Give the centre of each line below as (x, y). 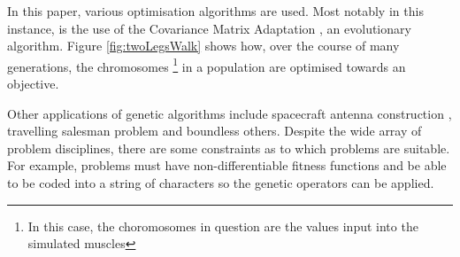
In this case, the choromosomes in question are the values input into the (223, 226)
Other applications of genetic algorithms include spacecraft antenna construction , (230, 113)
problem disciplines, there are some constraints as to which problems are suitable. (229, 148)
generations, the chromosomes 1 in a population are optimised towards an (207, 65)
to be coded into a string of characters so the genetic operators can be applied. (221, 183)
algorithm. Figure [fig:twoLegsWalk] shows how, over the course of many (203, 46)
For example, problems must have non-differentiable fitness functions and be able (227, 165)
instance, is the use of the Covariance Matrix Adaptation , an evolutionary (209, 28)
